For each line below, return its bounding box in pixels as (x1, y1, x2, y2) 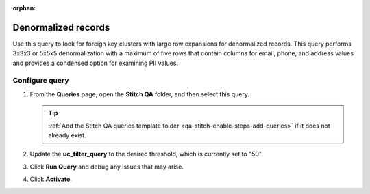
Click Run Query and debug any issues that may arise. (29, 163, 184, 171)
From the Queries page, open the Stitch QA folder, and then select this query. (29, 89, 250, 98)
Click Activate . (29, 175, 72, 184)
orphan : (12, 4, 36, 12)
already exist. (48, 131, 86, 139)
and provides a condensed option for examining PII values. (12, 59, 178, 67)
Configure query (12, 76, 69, 85)
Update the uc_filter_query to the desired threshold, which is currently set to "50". (29, 150, 263, 158)
